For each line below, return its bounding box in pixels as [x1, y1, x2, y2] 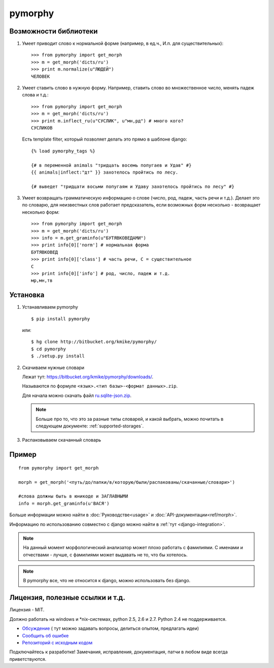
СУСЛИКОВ [31, 125, 53, 130]
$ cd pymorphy [31, 346, 66, 352]
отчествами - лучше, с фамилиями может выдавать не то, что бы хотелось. [23, 551, 188, 558]
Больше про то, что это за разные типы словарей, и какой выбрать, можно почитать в [36, 416, 224, 422]
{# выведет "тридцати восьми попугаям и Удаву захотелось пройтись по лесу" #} [31, 183, 234, 189]
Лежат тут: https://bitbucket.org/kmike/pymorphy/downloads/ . [22, 374, 154, 380]
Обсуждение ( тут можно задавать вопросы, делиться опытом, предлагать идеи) [22, 625, 199, 631]
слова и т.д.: [22, 92, 49, 98]
